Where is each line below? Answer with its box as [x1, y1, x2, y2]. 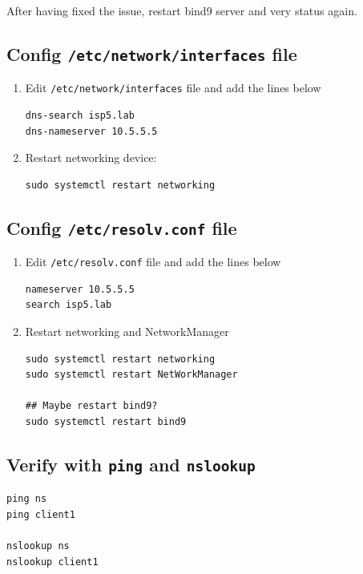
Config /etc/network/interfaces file [6, 41, 297, 66]
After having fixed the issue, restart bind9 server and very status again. [6, 2, 357, 18]
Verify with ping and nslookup [6, 451, 256, 476]
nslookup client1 [6, 556, 99, 568]
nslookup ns [6, 540, 70, 552]
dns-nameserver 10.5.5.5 [25, 125, 158, 137]
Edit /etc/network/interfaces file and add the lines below [25, 79, 321, 96]
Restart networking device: [25, 149, 157, 166]
